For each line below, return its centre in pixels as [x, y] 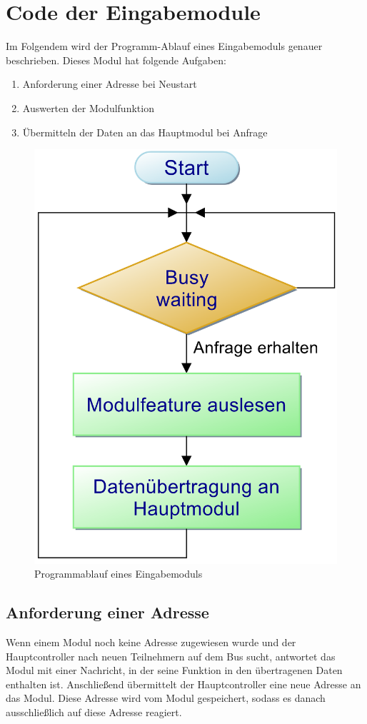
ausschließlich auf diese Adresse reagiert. [94, 712]
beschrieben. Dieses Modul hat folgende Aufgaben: [116, 60]
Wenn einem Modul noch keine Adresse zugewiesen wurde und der [151, 642]
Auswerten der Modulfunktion [88, 107]
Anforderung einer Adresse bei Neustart [110, 84]
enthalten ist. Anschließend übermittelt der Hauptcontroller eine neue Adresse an [183, 684]
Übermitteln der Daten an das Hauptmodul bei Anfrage [145, 132]
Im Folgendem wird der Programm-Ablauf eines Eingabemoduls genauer [164, 46]
